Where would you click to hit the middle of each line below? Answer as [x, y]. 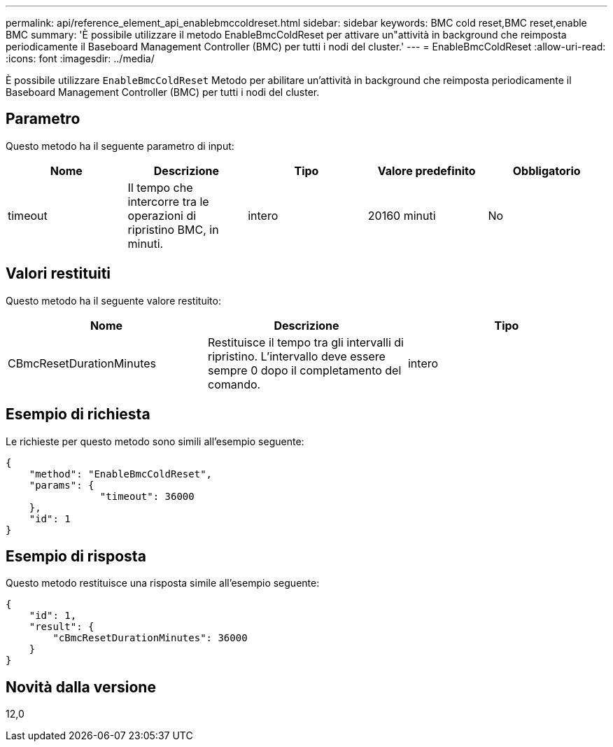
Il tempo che [160, 187]
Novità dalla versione [81, 687]
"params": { [62, 485]
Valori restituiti [58, 274]
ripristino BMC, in [173, 229]
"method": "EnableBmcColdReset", [121, 474]
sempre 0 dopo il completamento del [304, 370]
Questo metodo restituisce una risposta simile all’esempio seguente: [163, 583]
